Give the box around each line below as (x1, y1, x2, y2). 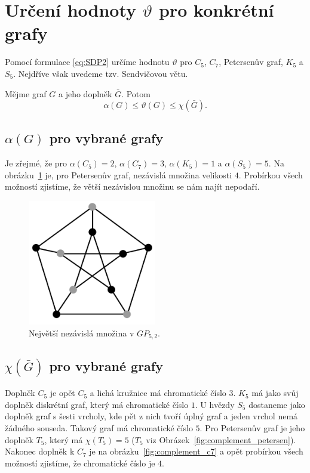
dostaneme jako (248, 398, 305, 410)
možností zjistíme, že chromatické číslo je (5, 456, 155, 469)
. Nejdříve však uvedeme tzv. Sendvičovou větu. (13, 67, 188, 79)
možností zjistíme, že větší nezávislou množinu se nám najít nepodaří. (5, 180, 260, 193)
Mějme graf (5, 87, 47, 100)
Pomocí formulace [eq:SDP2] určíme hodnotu (5, 55, 170, 68)
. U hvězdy (195, 398, 235, 410)
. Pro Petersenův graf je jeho (199, 422, 305, 434)
